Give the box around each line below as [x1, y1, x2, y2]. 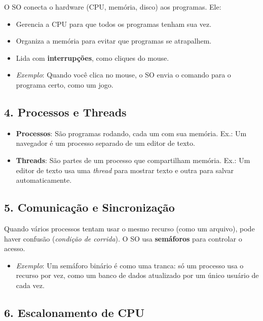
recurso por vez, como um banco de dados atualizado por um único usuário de [16, 270, 259, 280]
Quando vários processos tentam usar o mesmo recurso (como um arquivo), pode [4, 223, 255, 233]
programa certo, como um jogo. [16, 79, 114, 90]
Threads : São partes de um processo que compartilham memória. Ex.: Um [16, 154, 250, 165]
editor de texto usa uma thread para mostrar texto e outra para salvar [16, 165, 234, 175]
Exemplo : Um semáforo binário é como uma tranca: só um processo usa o [16, 260, 244, 270]
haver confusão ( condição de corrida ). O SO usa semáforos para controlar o [4, 233, 242, 244]
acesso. [4, 243, 25, 254]
